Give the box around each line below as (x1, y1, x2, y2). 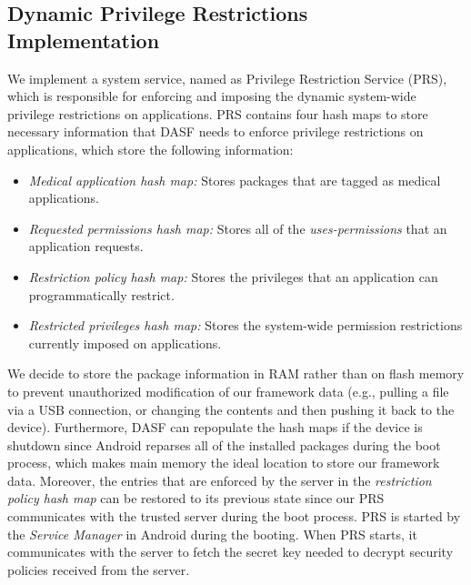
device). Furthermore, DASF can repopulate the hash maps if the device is (7, 418, 423, 437)
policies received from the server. (7, 560, 190, 579)
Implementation (7, 25, 160, 54)
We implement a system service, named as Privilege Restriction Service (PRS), (7, 68, 447, 87)
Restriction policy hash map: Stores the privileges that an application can (28, 267, 438, 286)
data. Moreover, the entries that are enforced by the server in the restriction (7, 470, 432, 489)
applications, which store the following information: (7, 139, 294, 158)
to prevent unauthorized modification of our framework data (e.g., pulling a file (7, 381, 449, 400)
